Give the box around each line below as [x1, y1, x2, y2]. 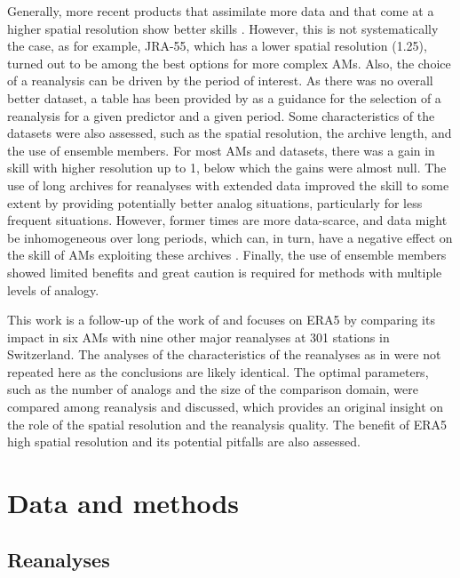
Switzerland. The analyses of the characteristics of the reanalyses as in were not [7, 345, 441, 364]
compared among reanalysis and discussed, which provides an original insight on [7, 397, 444, 416]
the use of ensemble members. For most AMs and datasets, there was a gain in [7, 140, 435, 159]
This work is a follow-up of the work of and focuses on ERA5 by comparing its [7, 310, 435, 329]
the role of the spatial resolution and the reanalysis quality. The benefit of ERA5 [7, 414, 448, 433]
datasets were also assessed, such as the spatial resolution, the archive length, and [7, 124, 452, 142]
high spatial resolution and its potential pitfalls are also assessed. [7, 432, 361, 451]
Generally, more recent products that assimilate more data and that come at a [7, 2, 434, 20]
